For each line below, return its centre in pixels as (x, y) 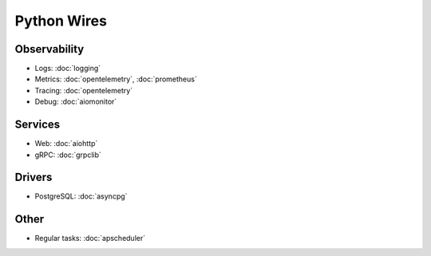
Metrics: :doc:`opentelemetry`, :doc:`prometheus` (116, 79)
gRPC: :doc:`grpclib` (68, 155)
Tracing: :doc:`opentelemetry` (84, 90)
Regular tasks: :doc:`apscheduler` (90, 238)
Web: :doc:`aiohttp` (66, 144)
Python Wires (61, 21)
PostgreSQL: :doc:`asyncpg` (81, 196)
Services (38, 125)
